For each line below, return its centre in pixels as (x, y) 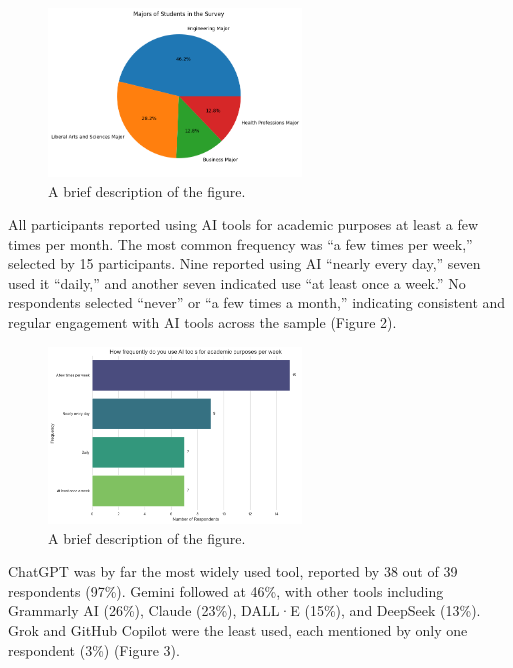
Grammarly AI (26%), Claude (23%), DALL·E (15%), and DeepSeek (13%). (244, 610)
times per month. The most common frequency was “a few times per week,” (240, 243)
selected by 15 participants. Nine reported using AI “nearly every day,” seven (244, 263)
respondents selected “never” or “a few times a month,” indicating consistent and (257, 302)
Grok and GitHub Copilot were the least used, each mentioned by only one (238, 629)
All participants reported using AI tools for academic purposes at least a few (243, 224)
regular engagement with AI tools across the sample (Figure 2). (202, 322)
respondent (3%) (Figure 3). (94, 649)
